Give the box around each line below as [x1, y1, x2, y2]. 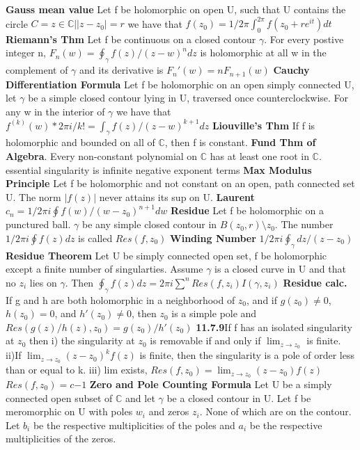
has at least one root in [210, 148, 309, 163]
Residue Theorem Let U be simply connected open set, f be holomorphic [6, 248, 327, 262]
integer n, [6, 45, 46, 60]
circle [6, 16, 28, 31]
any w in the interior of [6, 104, 105, 118]
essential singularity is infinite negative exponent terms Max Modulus [6, 162, 312, 177]
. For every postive [264, 31, 344, 46]
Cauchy [273, 63, 310, 77]
